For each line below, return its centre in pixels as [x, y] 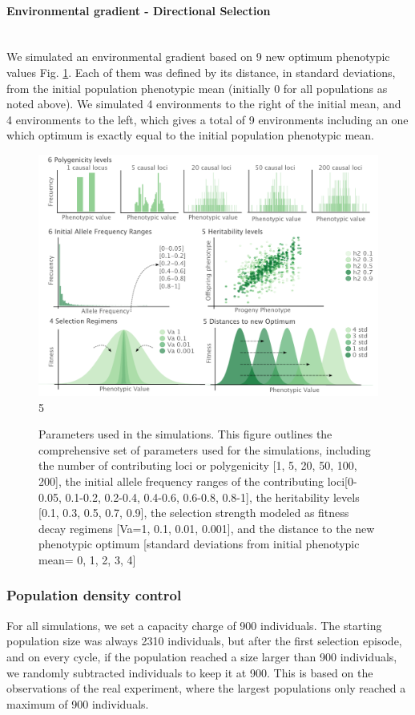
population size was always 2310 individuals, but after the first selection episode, [204, 641]
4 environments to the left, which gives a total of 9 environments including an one [207, 119]
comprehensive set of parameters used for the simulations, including [205, 449]
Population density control [94, 595]
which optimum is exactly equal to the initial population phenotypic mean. [191, 135]
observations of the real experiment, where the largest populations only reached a [206, 688]
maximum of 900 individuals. [78, 703]
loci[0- [342, 481]
